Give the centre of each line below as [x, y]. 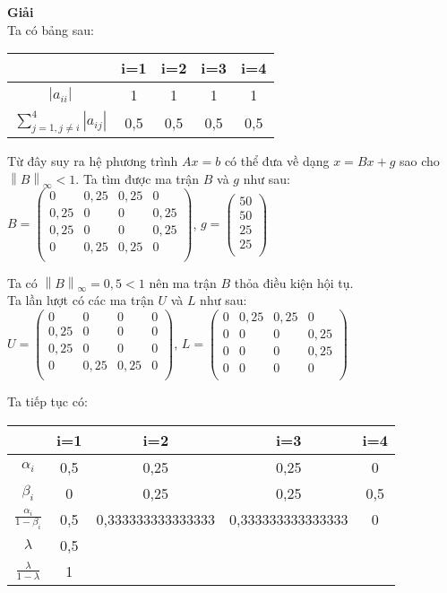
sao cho [420, 161]
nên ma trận [183, 282]
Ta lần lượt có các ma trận [81, 300]
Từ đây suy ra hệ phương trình [93, 161]
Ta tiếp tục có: [47, 401]
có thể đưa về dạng [277, 161]
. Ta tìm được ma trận [138, 178]
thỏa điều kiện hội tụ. [294, 282]
